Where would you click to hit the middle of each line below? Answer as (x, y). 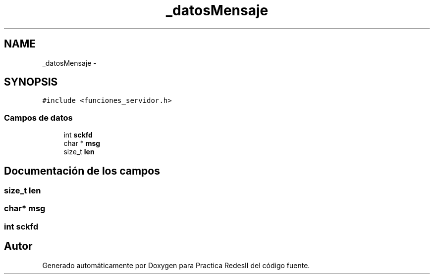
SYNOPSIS (31, 82)
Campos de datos (38, 117)
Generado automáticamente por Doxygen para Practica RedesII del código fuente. (176, 265)
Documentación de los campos (82, 171)
